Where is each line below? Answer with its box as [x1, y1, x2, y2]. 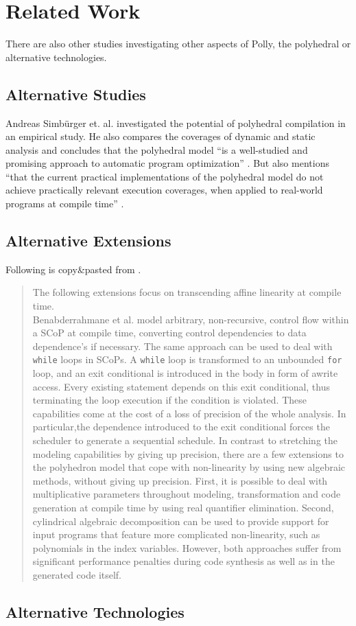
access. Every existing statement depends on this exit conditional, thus [32, 379, 330, 393]
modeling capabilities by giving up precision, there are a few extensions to [32, 446, 344, 461]
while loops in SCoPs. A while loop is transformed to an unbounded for [32, 352, 342, 367]
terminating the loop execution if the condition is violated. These [32, 393, 307, 407]
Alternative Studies [5, 83, 146, 104]
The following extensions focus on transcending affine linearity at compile [32, 285, 342, 299]
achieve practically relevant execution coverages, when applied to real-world [5, 183, 323, 197]
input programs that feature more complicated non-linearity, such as [32, 527, 320, 542]
